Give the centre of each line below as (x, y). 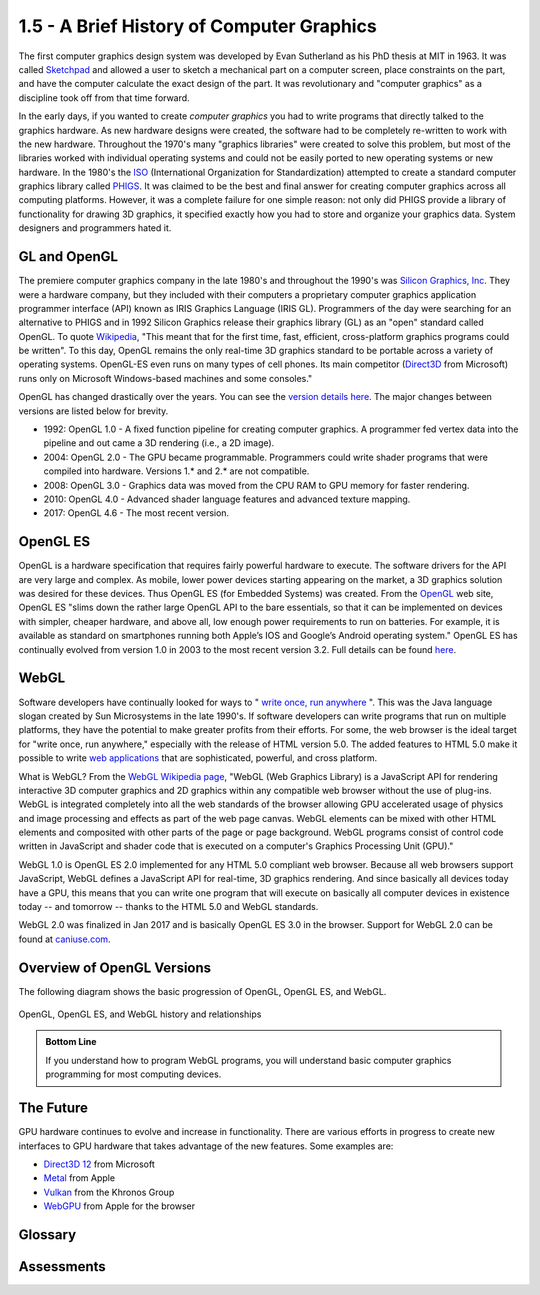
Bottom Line (71, 1042)
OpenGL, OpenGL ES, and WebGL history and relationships (140, 1014)
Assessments (62, 1266)
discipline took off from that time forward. (104, 97)
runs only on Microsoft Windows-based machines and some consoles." (165, 378)
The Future (53, 1108)
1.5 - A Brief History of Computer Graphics (197, 26)
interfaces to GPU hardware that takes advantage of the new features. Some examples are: (206, 1146)
